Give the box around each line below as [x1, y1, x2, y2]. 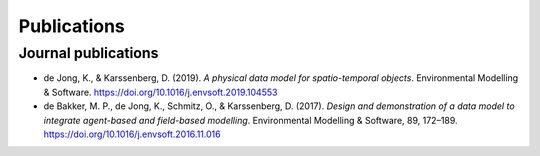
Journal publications [18, 44, 159, 62]
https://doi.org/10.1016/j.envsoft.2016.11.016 [43, 128, 221, 140]
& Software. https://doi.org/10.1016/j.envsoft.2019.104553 [43, 86, 278, 98]
